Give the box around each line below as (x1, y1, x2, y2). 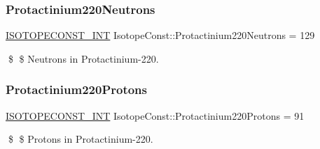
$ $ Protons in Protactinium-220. (8, 132, 153, 146)
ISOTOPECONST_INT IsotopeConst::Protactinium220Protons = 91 (6, 108, 305, 123)
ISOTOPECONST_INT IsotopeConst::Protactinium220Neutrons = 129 (6, 28, 315, 42)
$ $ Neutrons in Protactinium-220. (8, 51, 159, 65)
